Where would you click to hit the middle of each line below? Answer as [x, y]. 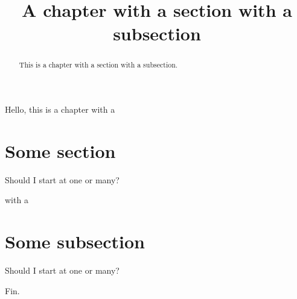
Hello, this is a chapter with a [60, 109]
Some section [60, 150]
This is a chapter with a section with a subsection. [98, 65]
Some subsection [75, 241]
